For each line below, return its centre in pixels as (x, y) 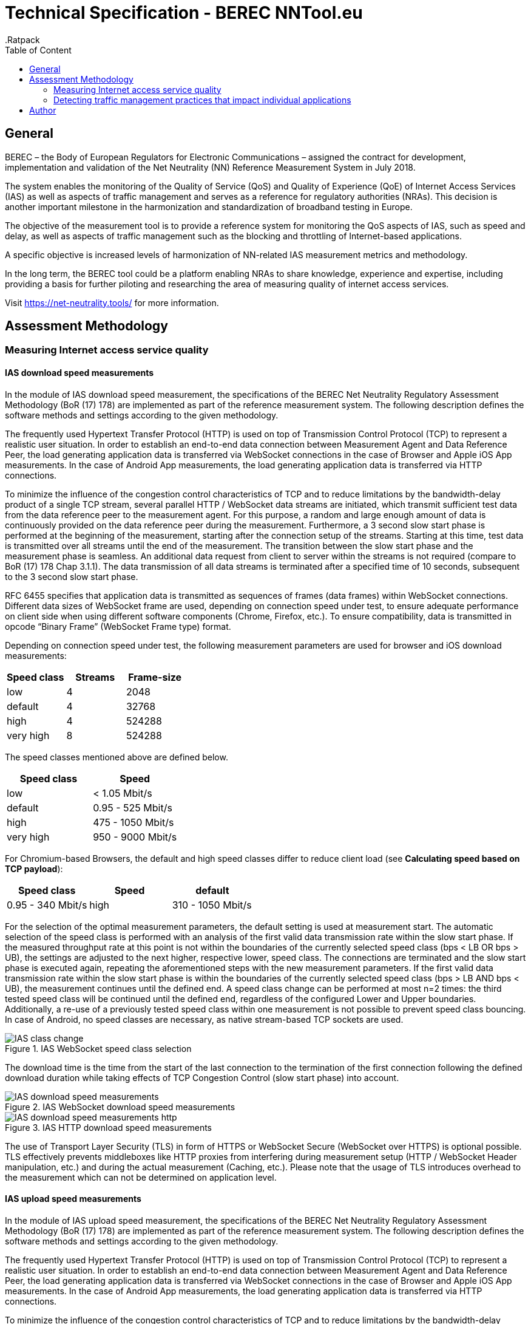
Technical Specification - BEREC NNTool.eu (184, 13)
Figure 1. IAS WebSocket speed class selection (98, 1048)
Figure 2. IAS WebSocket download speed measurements (120, 1107)
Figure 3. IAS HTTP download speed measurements (109, 1127)
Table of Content (38, 50)
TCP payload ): (34, 868)
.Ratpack (22, 39)
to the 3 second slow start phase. (72, 576)
